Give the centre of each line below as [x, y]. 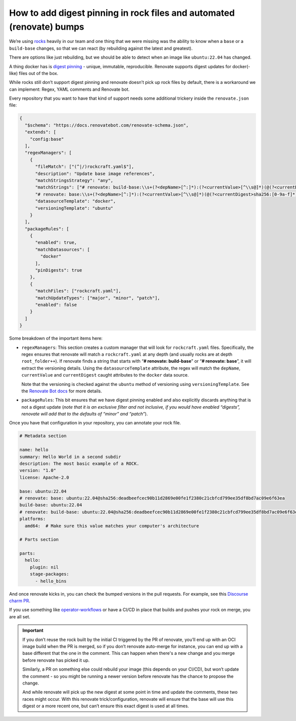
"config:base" [47, 139]
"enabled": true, [56, 243]
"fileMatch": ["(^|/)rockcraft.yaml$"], [85, 167]
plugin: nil [44, 567]
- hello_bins [51, 581]
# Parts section [39, 540]
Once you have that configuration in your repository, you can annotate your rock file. [95, 423]
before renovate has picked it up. [56, 660]
